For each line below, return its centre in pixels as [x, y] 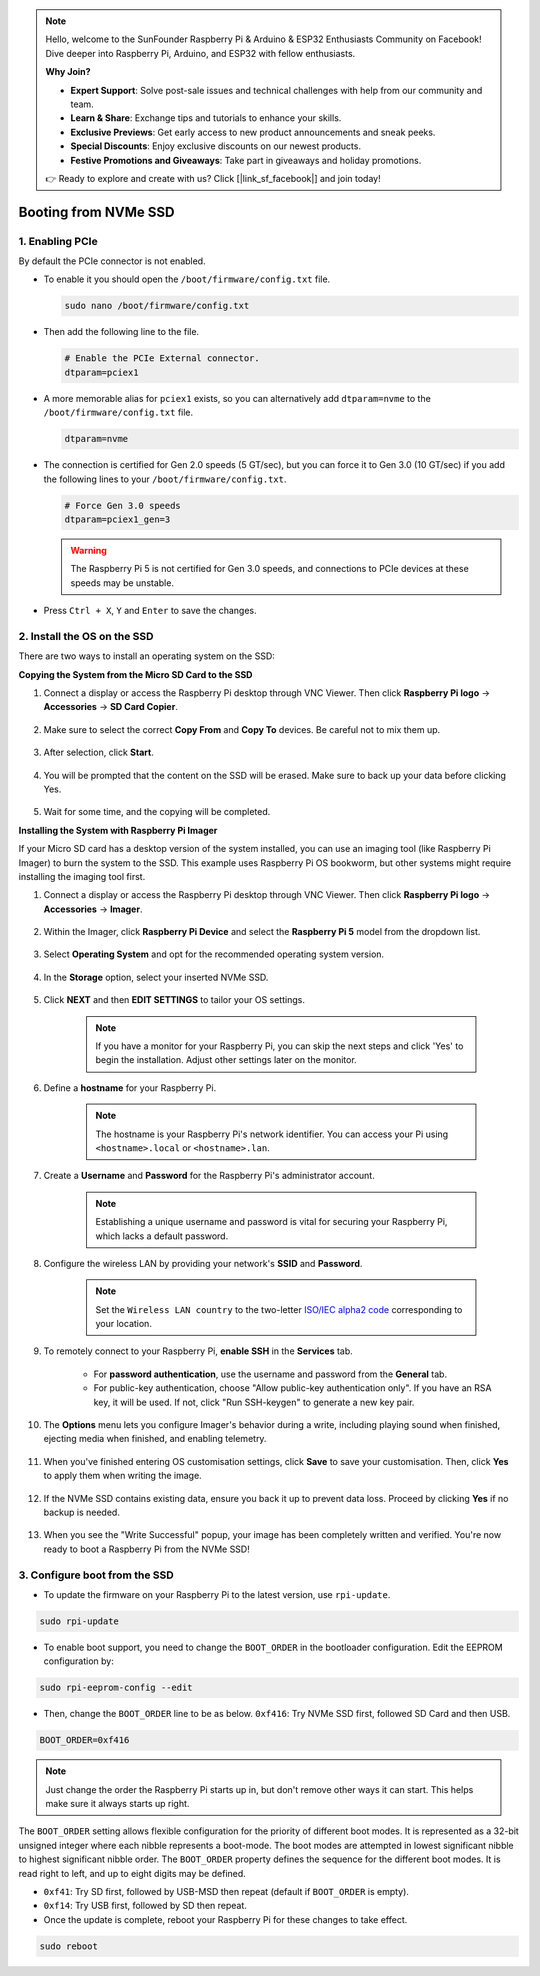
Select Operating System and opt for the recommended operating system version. [214, 954]
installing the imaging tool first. [82, 876]
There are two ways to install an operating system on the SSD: [146, 656]
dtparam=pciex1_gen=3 [117, 519]
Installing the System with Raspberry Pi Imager [118, 830]
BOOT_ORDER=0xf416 [84, 1740]
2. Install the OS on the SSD [86, 636]
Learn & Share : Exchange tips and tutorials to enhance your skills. [206, 118]
